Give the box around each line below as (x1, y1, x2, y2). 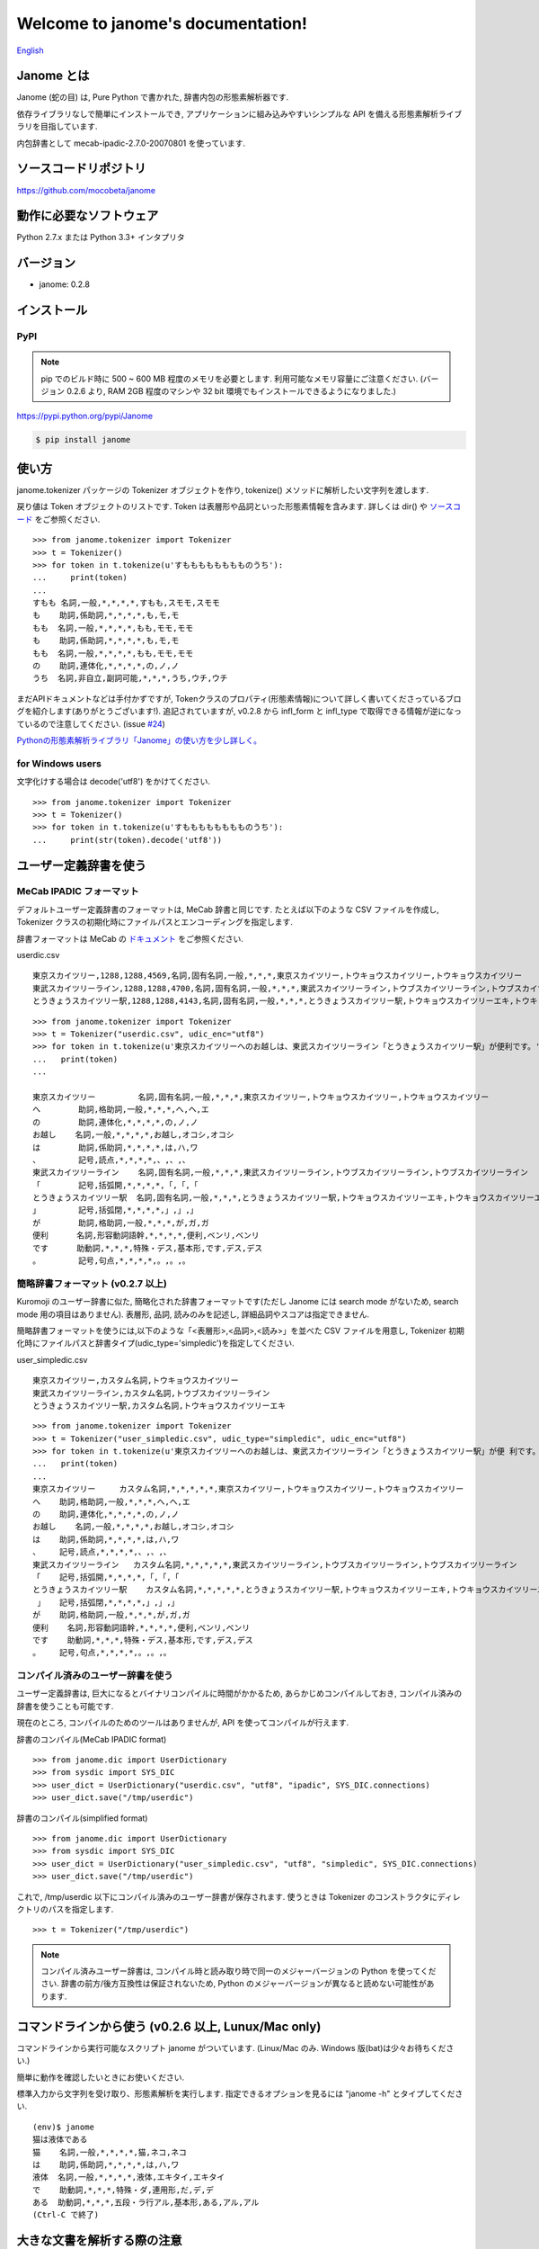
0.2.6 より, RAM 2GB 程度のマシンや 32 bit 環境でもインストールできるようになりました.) (66, 386, 397, 397)
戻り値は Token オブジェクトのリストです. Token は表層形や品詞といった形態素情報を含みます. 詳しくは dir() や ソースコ (16, 501, 462, 512)
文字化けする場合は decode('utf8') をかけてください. (16, 776, 211, 787)
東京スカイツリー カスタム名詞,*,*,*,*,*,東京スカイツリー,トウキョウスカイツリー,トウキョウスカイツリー (32, 1484, 464, 1494)
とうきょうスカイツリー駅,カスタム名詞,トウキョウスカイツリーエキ (32, 1400, 287, 1411)
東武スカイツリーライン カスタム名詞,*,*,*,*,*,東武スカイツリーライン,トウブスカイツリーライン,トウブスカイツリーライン (32, 1559, 517, 1570)
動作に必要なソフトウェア (16, 208, 159, 224)
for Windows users (16, 757, 102, 769)
